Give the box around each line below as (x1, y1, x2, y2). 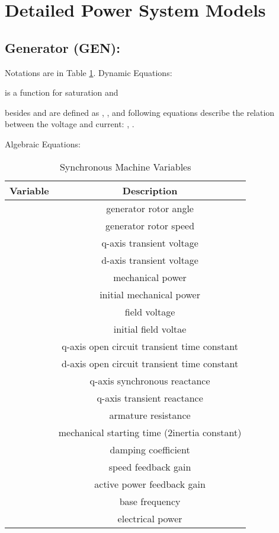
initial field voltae (113, 321, 187, 336)
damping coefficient (110, 442, 190, 456)
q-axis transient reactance (97, 390, 203, 405)
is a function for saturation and (5, 86, 118, 99)
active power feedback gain (94, 477, 206, 491)
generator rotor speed (105, 218, 195, 232)
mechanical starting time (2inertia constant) (58, 425, 242, 439)
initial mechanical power (100, 287, 200, 301)
